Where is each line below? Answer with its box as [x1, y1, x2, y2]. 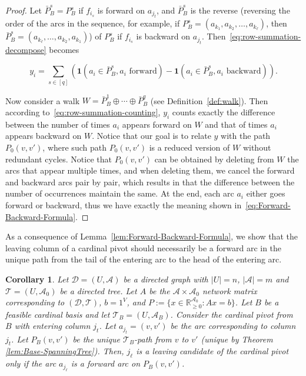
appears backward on [5, 129, 82, 142]
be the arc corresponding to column [170, 320, 296, 332]
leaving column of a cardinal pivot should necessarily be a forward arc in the [5, 241, 282, 254]
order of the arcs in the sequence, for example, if [5, 17, 180, 29]
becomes [49, 43, 79, 55]
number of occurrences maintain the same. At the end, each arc [5, 187, 234, 199]
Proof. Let [5, 4, 42, 16]
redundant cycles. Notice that [5, 152, 112, 165]
